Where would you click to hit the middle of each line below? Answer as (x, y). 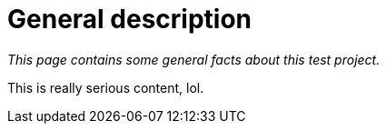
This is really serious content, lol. (106, 87)
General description (129, 19)
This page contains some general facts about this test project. (194, 59)
